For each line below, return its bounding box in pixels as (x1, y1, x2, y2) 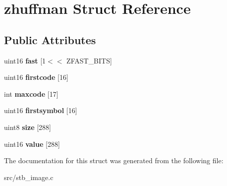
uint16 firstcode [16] (4, 72, 68, 82)
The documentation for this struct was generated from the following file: (4, 155, 224, 166)
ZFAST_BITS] (66, 55, 112, 65)
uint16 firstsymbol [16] (4, 105, 77, 116)
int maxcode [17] (4, 88, 58, 99)
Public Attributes (4, 32, 96, 47)
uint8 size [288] (4, 122, 51, 132)
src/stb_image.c (4, 172, 54, 182)
